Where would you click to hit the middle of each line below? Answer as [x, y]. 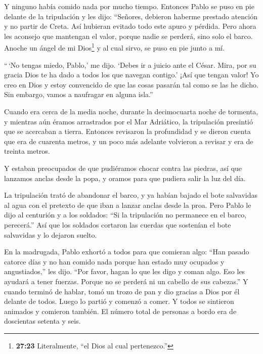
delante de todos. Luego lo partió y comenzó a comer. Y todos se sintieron [119, 301]
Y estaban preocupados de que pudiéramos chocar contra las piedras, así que [123, 168]
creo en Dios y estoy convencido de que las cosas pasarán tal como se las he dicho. [131, 84]
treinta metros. [27, 151]
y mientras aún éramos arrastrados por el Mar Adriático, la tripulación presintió [128, 121]
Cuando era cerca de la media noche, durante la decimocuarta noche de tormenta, [131, 111]
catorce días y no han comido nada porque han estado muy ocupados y [114, 261]
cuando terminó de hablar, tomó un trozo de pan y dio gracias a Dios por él [122, 291]
